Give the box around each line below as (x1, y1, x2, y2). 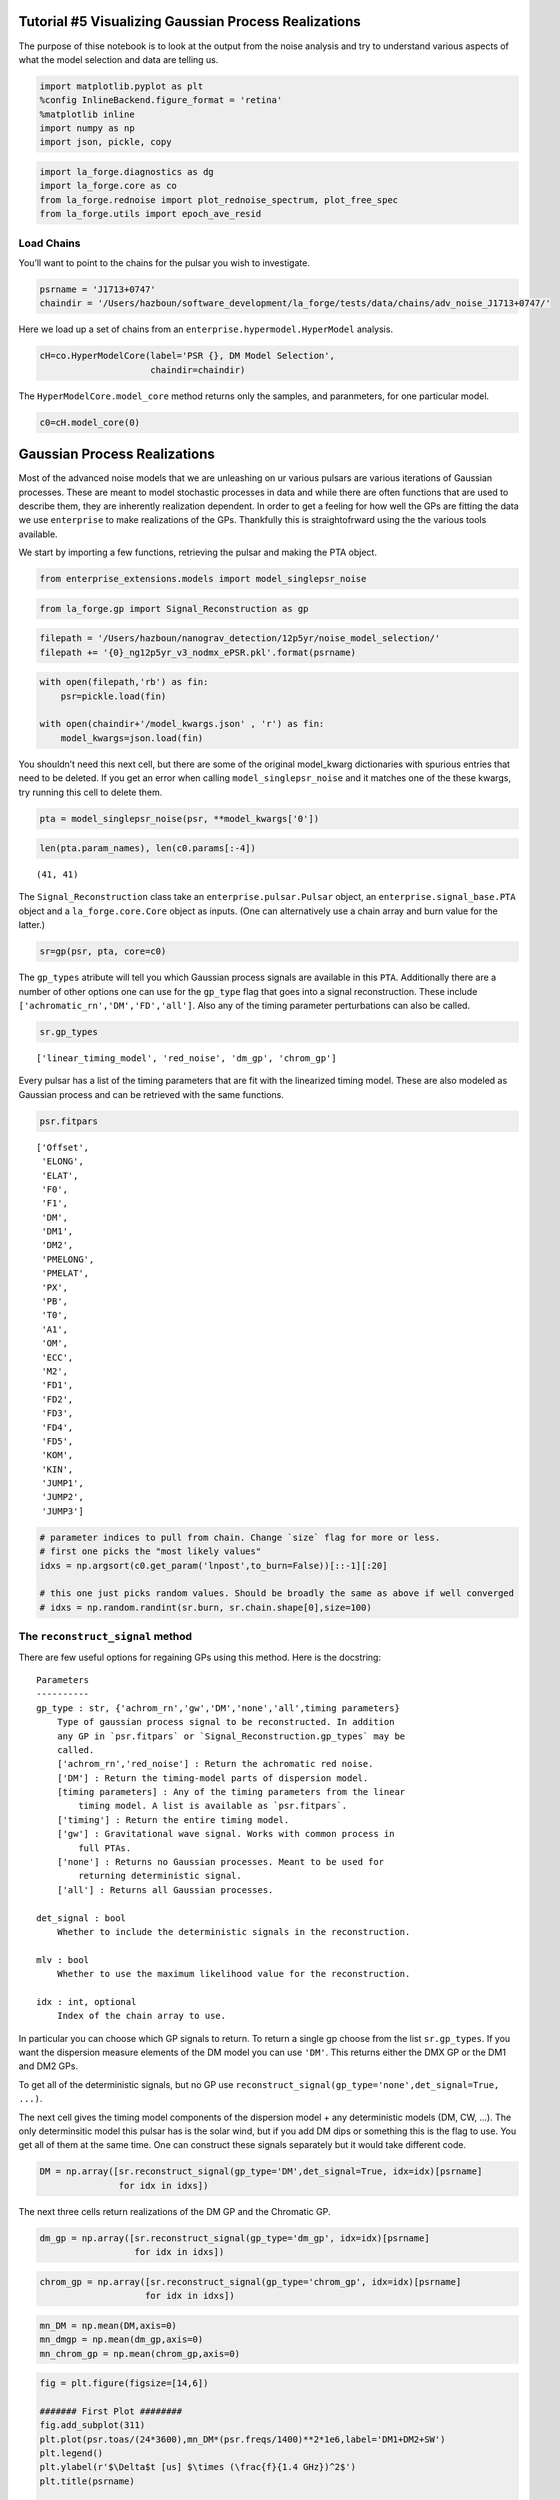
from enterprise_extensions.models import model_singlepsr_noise (39, 573, 367, 585)
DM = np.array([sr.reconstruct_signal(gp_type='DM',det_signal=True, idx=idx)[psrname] (39, 2166, 483, 2177)
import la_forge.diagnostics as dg (39, 166, 214, 178)
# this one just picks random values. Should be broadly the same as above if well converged (39, 1588, 515, 1599)
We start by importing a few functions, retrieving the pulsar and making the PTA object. (18, 546, 377, 559)
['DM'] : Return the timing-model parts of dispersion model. (56, 1772, 369, 1784)
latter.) (18, 919, 45, 931)
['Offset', (36, 1141, 90, 1153)
